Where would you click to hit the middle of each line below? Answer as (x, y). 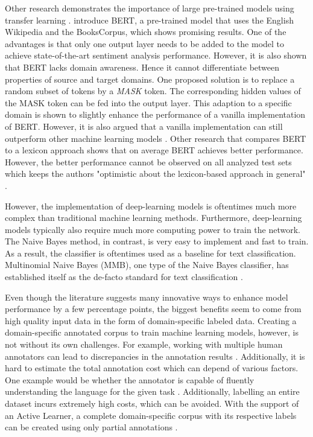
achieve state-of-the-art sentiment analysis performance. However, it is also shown (156, 55)
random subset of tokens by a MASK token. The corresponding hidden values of (153, 91)
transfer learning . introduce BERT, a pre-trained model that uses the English (149, 20)
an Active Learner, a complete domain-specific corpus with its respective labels (151, 415)
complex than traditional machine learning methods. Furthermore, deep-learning (153, 218)
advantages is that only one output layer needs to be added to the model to (145, 43)
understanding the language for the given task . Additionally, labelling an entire (152, 391)
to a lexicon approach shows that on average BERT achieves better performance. (154, 150)
